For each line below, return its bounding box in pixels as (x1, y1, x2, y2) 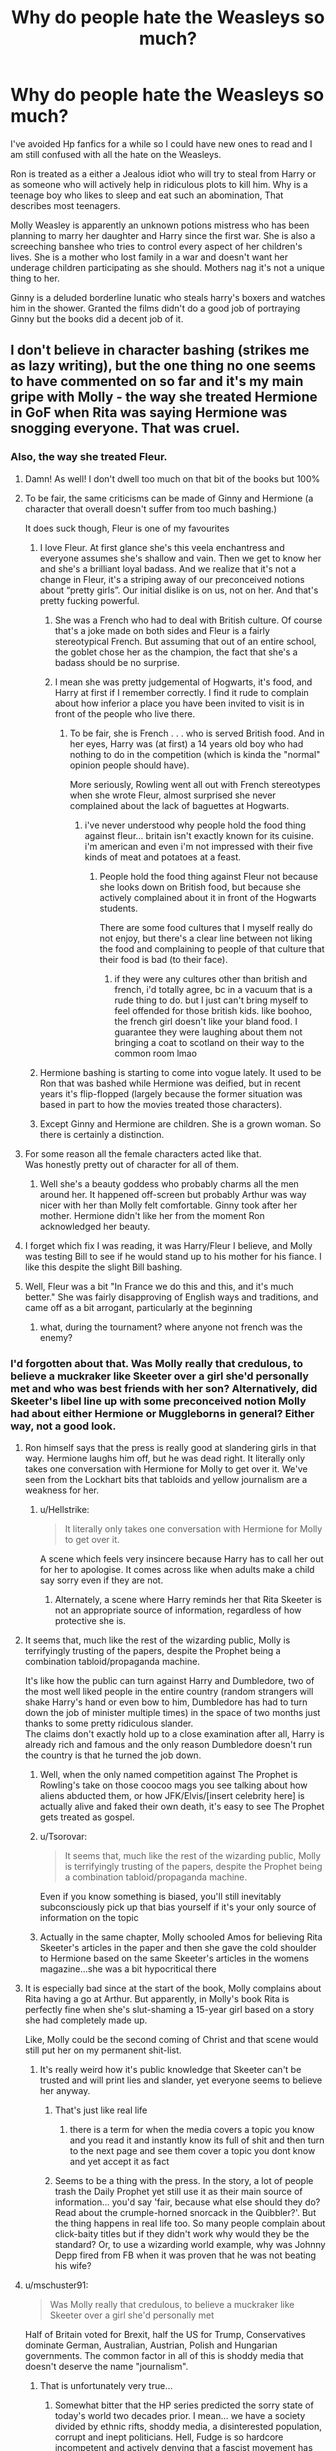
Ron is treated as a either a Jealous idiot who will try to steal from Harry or (10, 167, 317, 180)
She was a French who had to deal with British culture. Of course (54, 614, 323, 626)
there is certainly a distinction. (39, 1128, 165, 1140)
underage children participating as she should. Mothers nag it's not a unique (10, 261, 325, 273)
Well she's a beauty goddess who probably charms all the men (39, 1177, 300, 1190)
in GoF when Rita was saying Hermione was (10, 404, 288, 421)
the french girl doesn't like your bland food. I (114, 1015, 298, 1027)
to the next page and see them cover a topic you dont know (69, 2144, 316, 2156)
